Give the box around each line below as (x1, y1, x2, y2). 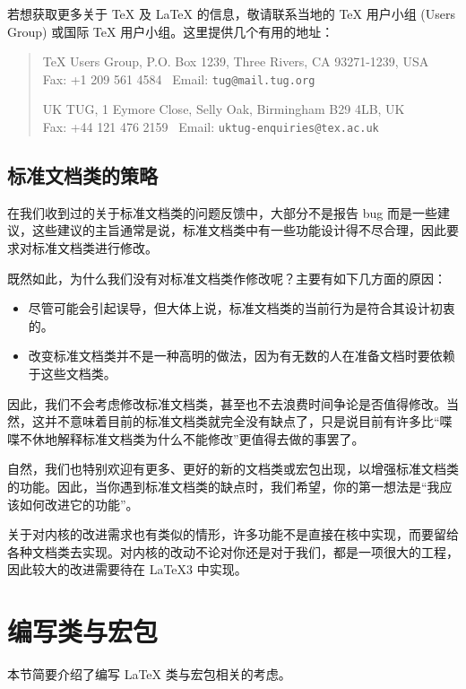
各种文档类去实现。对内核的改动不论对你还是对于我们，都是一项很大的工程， (7, 542, 459, 561)
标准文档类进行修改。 (31, 239, 158, 257)
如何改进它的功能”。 (19, 494, 139, 513)
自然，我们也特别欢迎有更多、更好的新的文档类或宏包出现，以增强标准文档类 (7, 459, 459, 478)
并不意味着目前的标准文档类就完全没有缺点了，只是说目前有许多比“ (44, 412, 440, 431)
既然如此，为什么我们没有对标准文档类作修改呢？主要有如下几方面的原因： (7, 268, 446, 287)
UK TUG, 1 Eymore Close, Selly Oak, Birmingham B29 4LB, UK (42, 100, 405, 118)
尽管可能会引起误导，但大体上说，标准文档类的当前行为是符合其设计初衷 (28, 299, 455, 318)
